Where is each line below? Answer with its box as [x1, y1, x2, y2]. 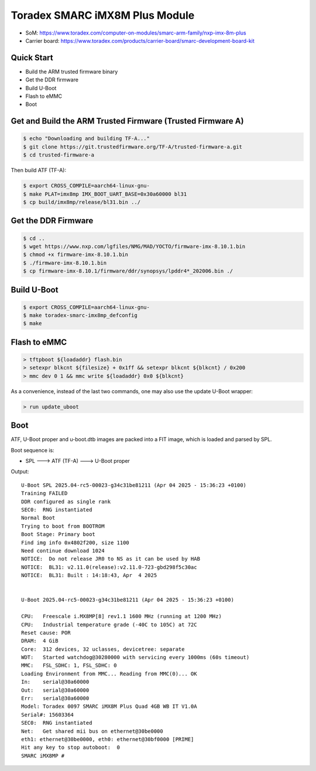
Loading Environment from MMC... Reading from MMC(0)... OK [21, 670, 197, 677]
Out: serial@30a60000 [21, 687, 90, 694]
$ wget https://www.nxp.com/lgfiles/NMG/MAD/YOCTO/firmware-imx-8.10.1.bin [23, 243, 246, 250]
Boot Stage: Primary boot [21, 531, 96, 538]
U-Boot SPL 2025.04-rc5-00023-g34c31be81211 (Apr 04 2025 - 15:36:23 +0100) [21, 482, 247, 489]
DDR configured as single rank [21, 498, 111, 505]
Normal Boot [21, 514, 56, 521]
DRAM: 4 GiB [21, 637, 59, 644]
